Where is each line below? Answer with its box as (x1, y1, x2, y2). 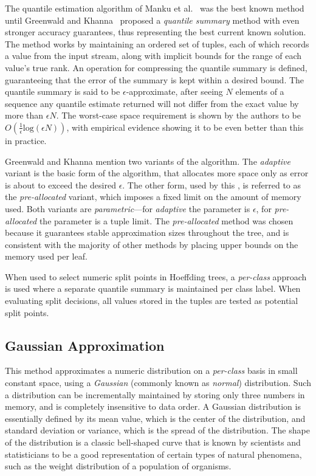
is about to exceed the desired (5, 178, 116, 191)
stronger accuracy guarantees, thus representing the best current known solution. (5, 26, 306, 38)
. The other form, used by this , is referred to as (122, 178, 301, 191)
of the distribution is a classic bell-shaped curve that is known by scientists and (5, 436, 301, 449)
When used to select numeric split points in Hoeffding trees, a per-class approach (5, 270, 307, 283)
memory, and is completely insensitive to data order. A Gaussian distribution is (5, 400, 301, 413)
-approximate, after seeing (126, 85, 223, 98)
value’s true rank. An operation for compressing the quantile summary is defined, (5, 61, 307, 74)
